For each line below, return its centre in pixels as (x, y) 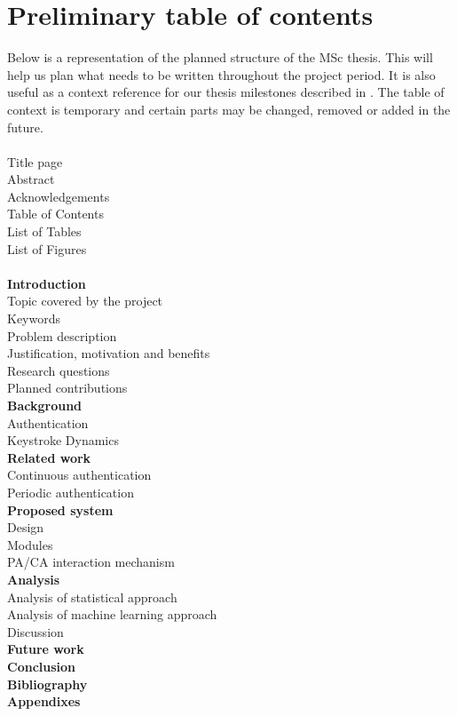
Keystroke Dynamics (63, 440)
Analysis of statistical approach (92, 597)
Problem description (62, 335)
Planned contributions (67, 388)
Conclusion (42, 666)
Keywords (34, 318)
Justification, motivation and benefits (109, 353)
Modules (30, 544)
